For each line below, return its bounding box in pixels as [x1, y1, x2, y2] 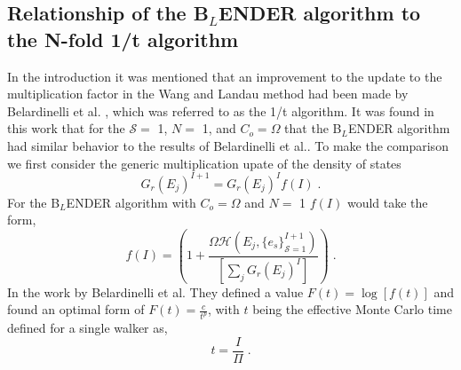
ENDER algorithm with [66, 193, 196, 211]
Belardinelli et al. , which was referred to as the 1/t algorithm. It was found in [7, 101, 434, 120]
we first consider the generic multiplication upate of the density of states [7, 154, 401, 172]
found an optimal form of [7, 300, 145, 319]
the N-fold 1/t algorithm [7, 25, 239, 52]
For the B [7, 193, 60, 211]
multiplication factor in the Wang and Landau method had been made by [7, 84, 409, 103]
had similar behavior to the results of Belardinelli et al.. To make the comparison [7, 136, 449, 154]
